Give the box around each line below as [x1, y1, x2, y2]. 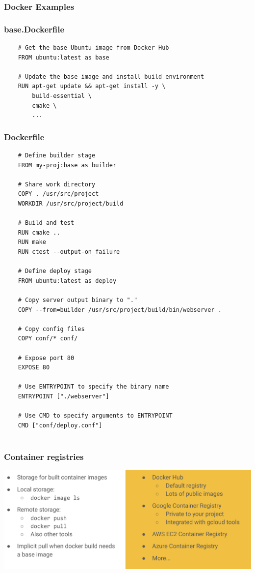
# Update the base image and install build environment [18, 73, 204, 80]
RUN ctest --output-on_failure [18, 248, 120, 255]
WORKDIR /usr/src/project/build [18, 200, 124, 207]
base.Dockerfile [4, 23, 65, 35]
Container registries [4, 450, 84, 462]
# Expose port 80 [18, 354, 75, 362]
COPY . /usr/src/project [18, 190, 99, 198]
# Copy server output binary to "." [18, 296, 138, 303]
